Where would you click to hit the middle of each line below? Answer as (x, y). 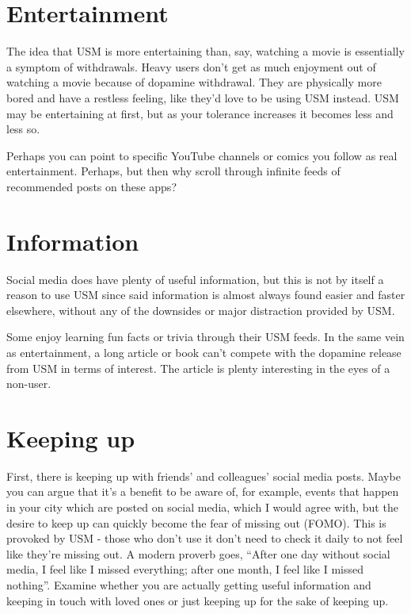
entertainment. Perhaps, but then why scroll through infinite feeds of (173, 171)
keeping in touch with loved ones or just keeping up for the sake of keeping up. (198, 600)
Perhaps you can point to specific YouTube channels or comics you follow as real (202, 155)
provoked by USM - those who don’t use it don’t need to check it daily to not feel (205, 538)
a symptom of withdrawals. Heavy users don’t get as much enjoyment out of (191, 66)
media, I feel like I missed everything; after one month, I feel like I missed (185, 569)
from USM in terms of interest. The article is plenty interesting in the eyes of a (198, 368)
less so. (23, 129)
